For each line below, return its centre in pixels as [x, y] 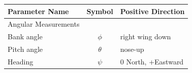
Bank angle [25, 36]
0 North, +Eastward [152, 61]
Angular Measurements [44, 24]
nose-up [132, 49]
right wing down [146, 36]
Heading [21, 61]
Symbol [100, 11]
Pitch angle [25, 49]
